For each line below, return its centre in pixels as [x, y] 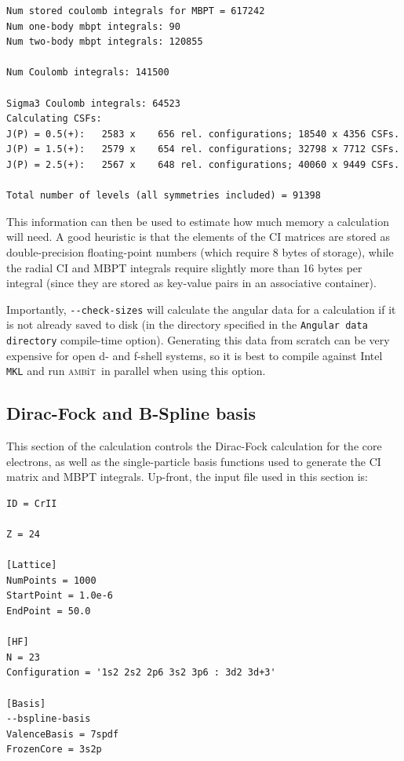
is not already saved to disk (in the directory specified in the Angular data [187, 324]
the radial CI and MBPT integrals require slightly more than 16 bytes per [184, 267]
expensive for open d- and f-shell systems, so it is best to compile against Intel [195, 355]
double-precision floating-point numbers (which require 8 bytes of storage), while [200, 251]
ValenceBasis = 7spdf [63, 734]
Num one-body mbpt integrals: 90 [93, 26]
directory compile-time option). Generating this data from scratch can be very [198, 340]
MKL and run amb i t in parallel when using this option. [136, 371]
